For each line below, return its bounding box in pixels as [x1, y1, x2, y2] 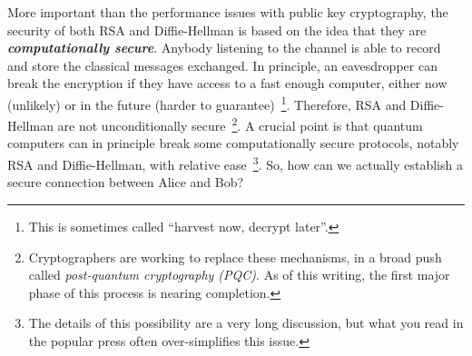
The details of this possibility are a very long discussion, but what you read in [28, 313, 464, 332]
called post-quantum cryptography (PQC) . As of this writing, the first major [28, 265, 450, 284]
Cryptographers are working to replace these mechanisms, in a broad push [28, 247, 442, 266]
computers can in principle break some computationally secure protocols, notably [7, 133, 459, 153]
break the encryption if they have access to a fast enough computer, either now [7, 74, 447, 93]
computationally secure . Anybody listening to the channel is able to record [7, 38, 441, 57]
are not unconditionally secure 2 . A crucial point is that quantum [57, 114, 423, 134]
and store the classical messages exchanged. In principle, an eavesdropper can [7, 55, 438, 74]
